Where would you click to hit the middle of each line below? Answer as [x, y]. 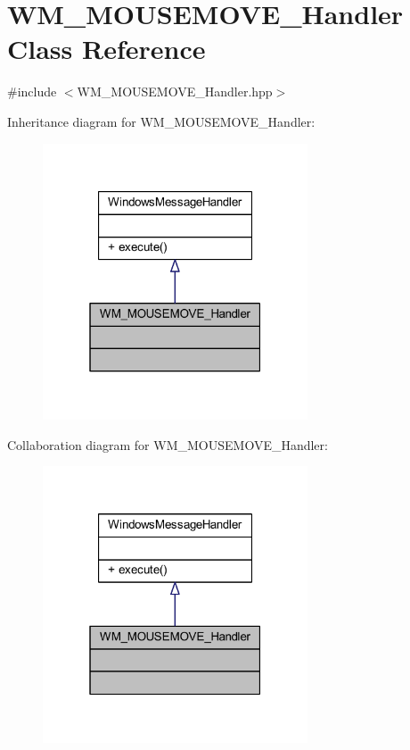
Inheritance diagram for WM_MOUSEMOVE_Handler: [161, 121]
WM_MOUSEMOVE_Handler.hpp [175, 92]
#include [32, 92]
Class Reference [107, 49]
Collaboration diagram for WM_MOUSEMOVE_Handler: [168, 444]
